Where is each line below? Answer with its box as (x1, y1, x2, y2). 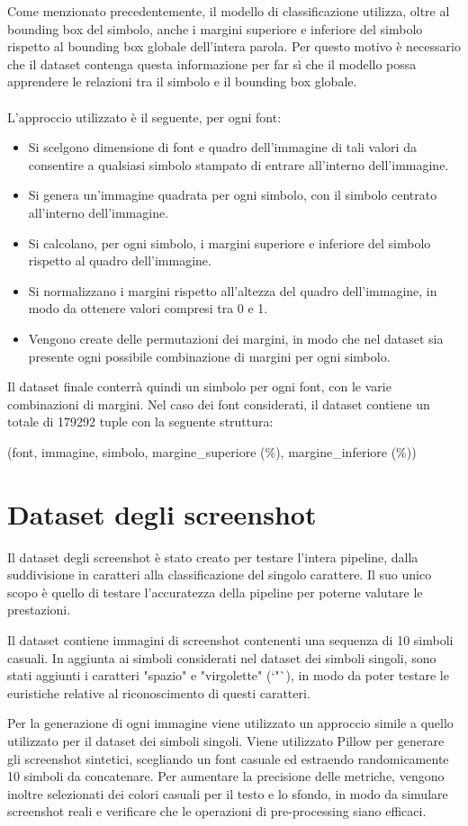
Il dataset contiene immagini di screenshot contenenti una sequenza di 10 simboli (7, 630, 454, 649)
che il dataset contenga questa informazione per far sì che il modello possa (7, 54, 417, 73)
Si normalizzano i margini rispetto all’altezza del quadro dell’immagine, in (28, 281, 437, 300)
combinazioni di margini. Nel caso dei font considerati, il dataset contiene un (7, 394, 430, 413)
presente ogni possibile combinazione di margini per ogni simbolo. (28, 346, 391, 365)
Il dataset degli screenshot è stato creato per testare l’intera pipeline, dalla (7, 547, 418, 566)
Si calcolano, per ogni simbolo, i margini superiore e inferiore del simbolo (28, 233, 431, 252)
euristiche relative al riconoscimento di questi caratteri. (7, 683, 310, 702)
